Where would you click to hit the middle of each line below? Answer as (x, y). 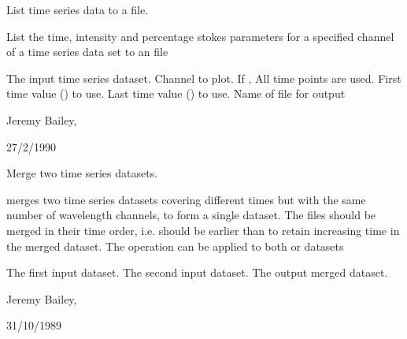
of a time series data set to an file (87, 52)
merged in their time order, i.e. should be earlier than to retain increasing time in (203, 230)
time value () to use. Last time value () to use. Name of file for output (176, 93)
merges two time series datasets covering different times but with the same (186, 199)
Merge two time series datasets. (82, 173)
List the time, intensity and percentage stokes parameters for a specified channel (200, 36)
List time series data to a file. (78, 9)
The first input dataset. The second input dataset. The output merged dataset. (197, 272)
